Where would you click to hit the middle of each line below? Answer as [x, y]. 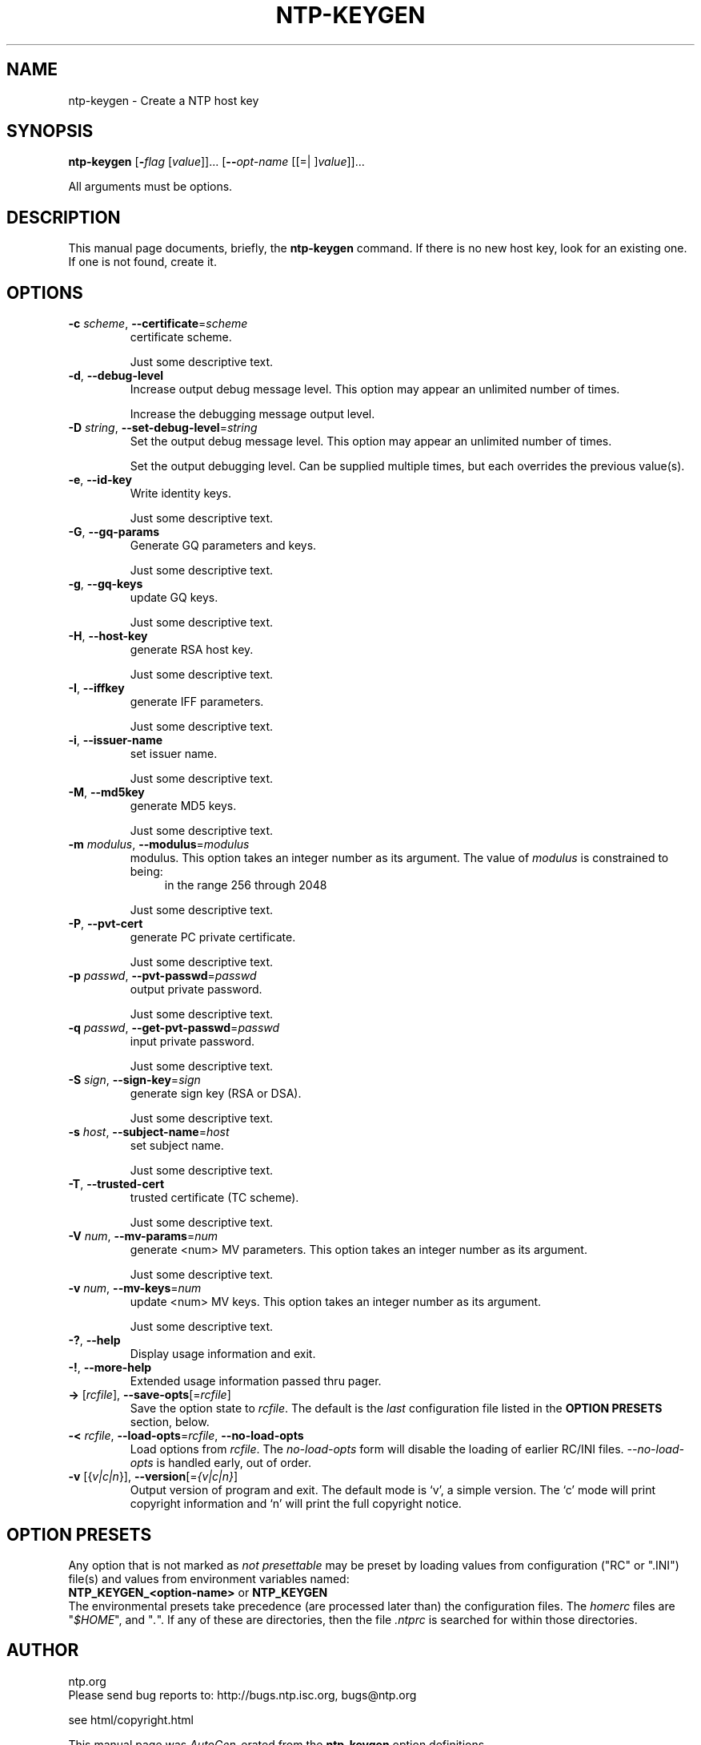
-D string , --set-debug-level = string [163, 428]
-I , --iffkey [96, 688]
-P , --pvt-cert [106, 924]
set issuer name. [174, 754]
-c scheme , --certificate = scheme [158, 324]
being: [146, 872]
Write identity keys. [181, 494]
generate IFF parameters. [197, 702]
